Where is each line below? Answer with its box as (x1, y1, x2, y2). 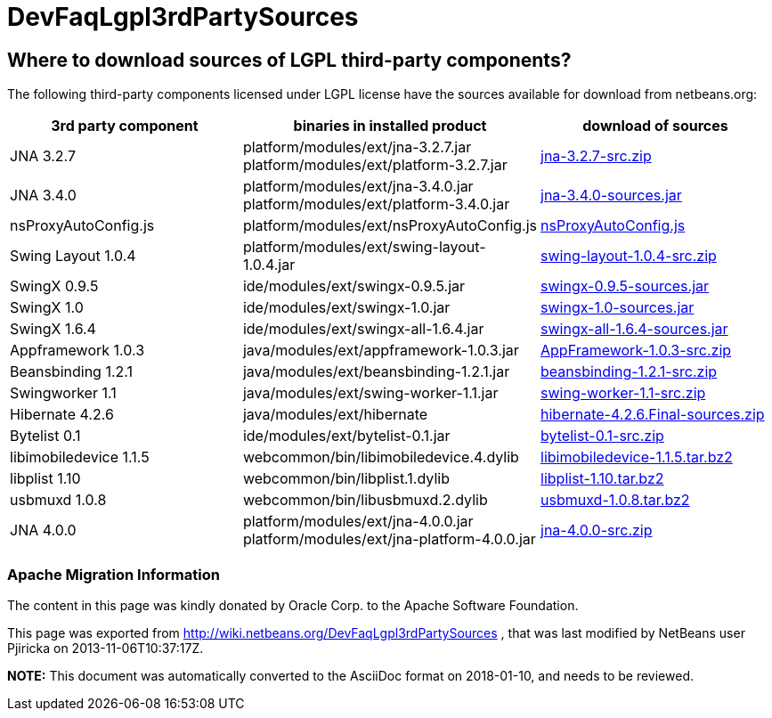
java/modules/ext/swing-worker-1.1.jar (242, 384, 499, 403)
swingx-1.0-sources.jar (540, 298, 695, 317)
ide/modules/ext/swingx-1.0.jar (242, 298, 451, 317)
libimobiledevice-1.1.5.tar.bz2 (540, 448, 733, 467)
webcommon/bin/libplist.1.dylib (242, 469, 450, 488)
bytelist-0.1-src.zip (540, 427, 664, 445)
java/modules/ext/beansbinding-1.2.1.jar (242, 363, 510, 381)
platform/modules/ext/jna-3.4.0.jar (242, 177, 474, 196)
